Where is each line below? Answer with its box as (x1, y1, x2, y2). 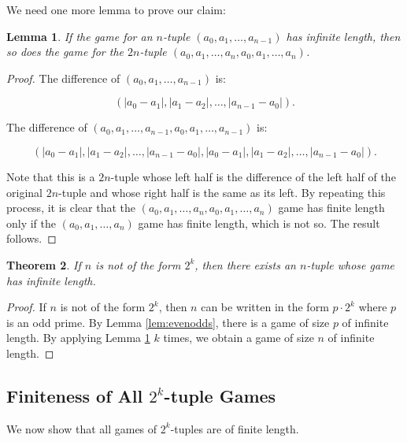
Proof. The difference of (6, 69, 120, 86)
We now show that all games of (6, 420, 157, 436)
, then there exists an (194, 256, 296, 273)
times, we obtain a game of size (163, 329, 314, 346)
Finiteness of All (6, 383, 143, 407)
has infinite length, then (286, 28, 401, 44)
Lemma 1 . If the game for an (6, 28, 153, 44)
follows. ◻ (6, 230, 57, 247)
